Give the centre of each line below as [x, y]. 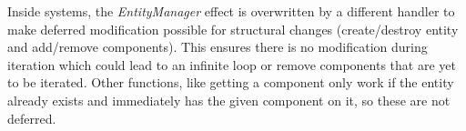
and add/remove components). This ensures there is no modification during [218, 47]
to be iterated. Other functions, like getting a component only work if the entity [231, 82]
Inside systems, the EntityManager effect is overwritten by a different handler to [231, 11]
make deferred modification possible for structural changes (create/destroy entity [233, 29]
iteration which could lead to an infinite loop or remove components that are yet [232, 64]
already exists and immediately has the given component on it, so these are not [229, 100]
